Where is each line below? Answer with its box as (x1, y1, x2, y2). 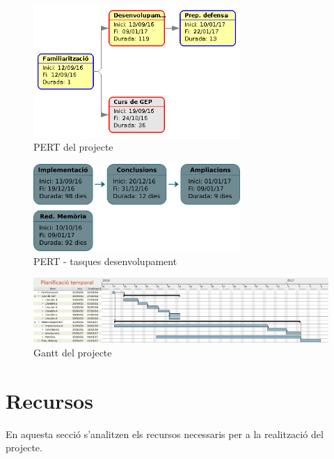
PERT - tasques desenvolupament (33, 253, 177, 268)
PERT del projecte (33, 140, 113, 154)
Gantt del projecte (33, 345, 112, 359)
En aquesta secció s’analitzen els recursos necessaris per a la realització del (6, 426, 324, 441)
